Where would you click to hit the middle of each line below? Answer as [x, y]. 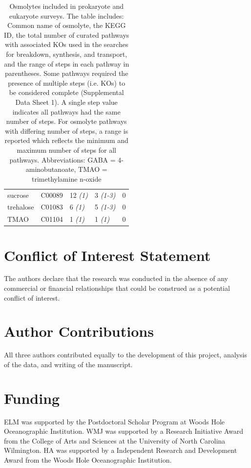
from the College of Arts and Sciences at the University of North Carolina [115, 440]
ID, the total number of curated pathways [67, 35]
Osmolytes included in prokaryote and [66, 6]
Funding [32, 398]
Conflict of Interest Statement [107, 255]
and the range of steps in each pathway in [67, 63]
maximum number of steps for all [67, 150]
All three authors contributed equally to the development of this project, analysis [125, 355]
